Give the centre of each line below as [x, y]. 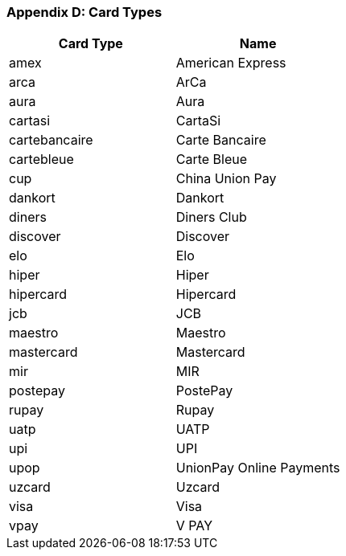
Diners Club [211, 217]
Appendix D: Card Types [84, 12]
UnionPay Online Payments [258, 468]
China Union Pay [226, 179]
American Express [231, 63]
